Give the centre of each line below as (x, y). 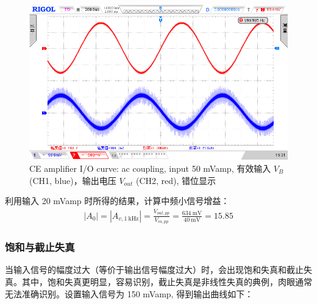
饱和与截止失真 (40, 247)
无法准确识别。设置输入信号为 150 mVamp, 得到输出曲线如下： (129, 293)
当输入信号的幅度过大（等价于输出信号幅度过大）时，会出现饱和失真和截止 (154, 270)
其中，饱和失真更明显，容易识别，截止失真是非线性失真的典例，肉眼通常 (167, 282)
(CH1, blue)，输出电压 (73, 180)
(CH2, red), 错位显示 (176, 180)
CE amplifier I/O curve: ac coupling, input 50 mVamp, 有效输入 (150, 168)
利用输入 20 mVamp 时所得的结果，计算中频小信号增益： (117, 201)
